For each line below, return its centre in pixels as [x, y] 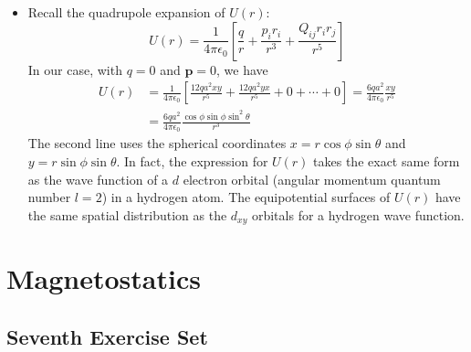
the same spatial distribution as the [127, 214]
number [49, 197]
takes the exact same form [387, 160]
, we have [242, 69]
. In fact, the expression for [192, 160]
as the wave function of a [98, 179]
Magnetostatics [104, 278]
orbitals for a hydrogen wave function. [358, 214]
